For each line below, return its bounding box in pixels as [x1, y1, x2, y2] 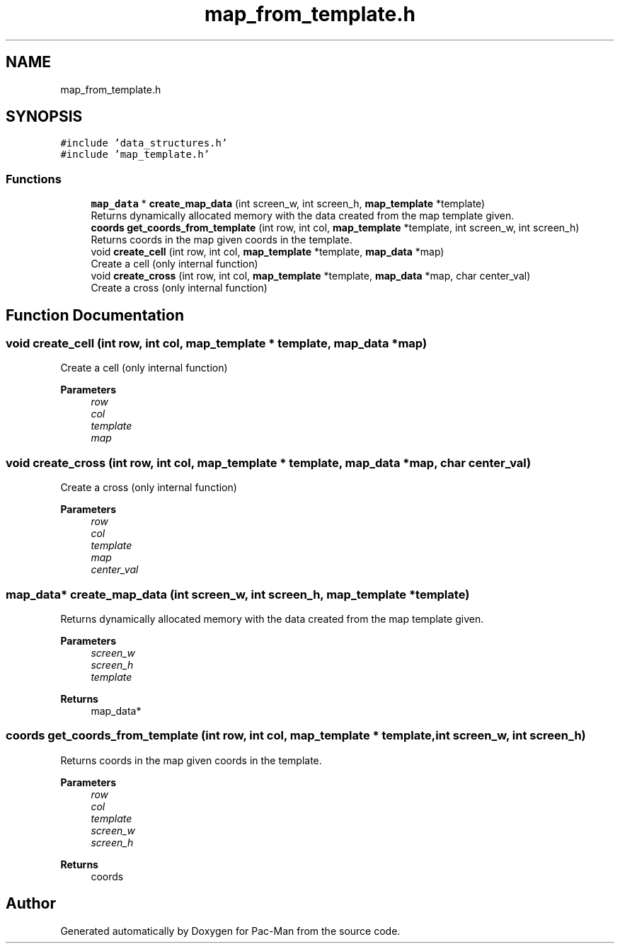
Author [6, 895, 56, 913]
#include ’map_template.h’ [60, 149, 210, 161]
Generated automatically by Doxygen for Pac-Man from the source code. [60, 924, 401, 937]
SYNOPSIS [6, 108, 83, 126]
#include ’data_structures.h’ [60, 137, 228, 149]
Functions [6, 171, 62, 186]
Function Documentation [6, 306, 184, 324]
